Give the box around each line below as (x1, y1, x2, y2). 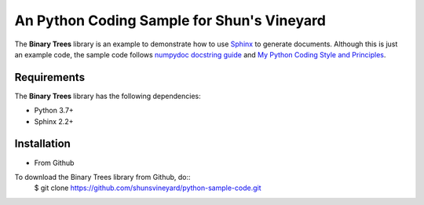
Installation (14, 137, 71, 151)
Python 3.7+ (34, 106, 74, 115)
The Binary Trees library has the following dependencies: (14, 91, 202, 101)
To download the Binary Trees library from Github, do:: (14, 172, 192, 181)
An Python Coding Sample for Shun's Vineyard (14, 12, 326, 29)
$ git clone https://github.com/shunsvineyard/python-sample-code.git (34, 183, 261, 192)
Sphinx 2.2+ (34, 116, 74, 126)
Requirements (14, 71, 86, 84)
